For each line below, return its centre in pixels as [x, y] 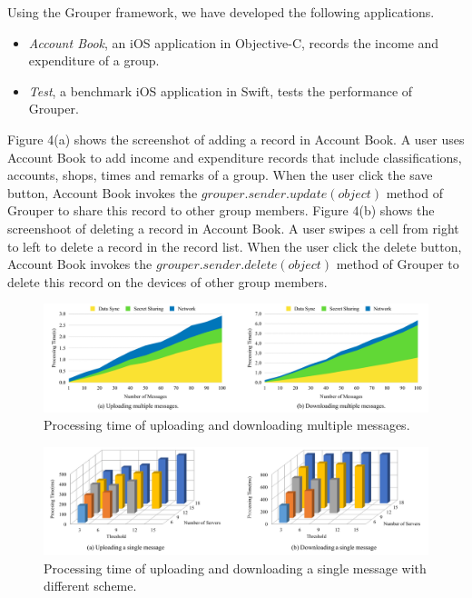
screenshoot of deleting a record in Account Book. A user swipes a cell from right [233, 228]
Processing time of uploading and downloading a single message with [235, 568]
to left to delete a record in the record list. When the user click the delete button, [235, 246]
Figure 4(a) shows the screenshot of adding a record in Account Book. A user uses [236, 139]
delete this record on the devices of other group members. [167, 281]
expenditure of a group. [94, 60]
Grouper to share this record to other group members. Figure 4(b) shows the [221, 210]
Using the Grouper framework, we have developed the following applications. [221, 12]
